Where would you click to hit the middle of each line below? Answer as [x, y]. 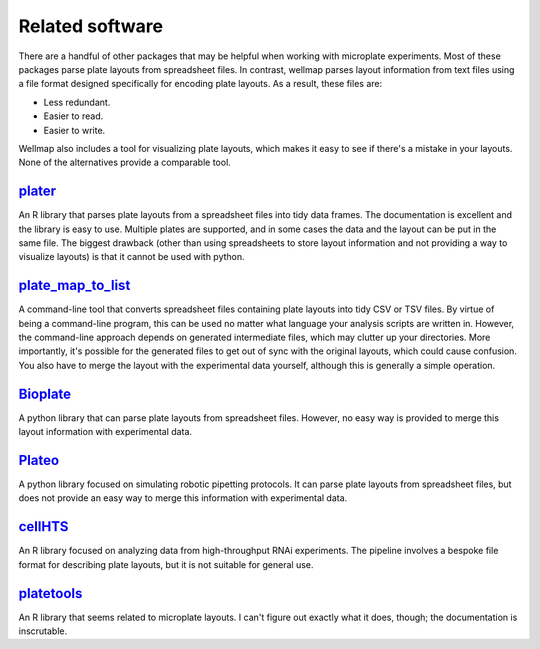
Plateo [39, 460]
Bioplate [45, 393]
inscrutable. [43, 631]
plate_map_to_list [74, 285]
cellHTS [43, 526]
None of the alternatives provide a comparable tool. [125, 162]
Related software [91, 26]
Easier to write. [74, 130]
